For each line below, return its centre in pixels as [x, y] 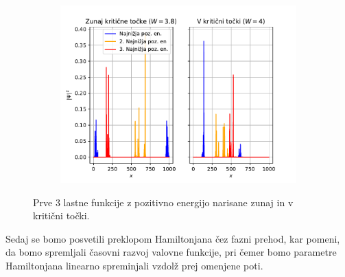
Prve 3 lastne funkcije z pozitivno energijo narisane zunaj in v [163, 202]
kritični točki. [61, 215]
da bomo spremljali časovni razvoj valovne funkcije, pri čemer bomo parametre [171, 252]
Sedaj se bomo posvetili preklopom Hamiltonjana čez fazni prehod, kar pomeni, [173, 238]
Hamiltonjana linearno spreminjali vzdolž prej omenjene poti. [134, 265]
